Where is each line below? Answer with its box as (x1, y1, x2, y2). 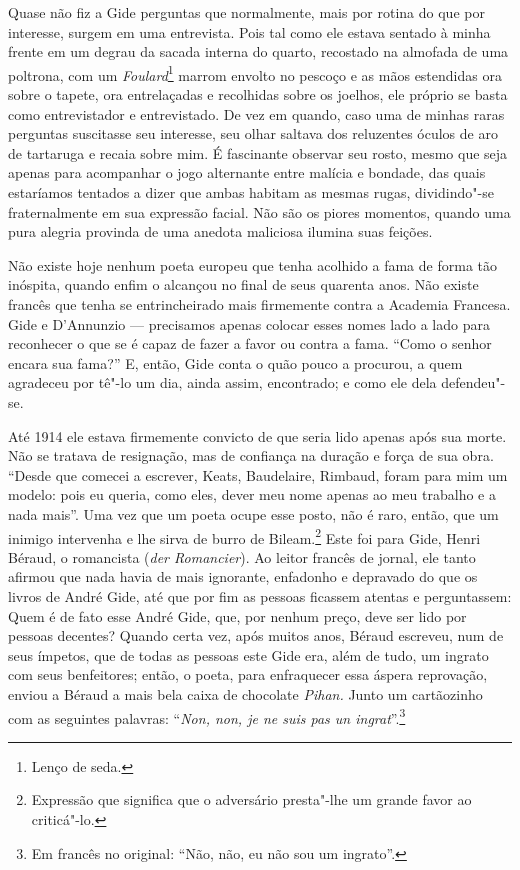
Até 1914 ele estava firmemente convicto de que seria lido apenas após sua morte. (8, 425, 507, 446)
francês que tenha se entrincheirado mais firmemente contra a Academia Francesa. (8, 293, 511, 314)
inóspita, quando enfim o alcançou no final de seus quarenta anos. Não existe (8, 274, 479, 295)
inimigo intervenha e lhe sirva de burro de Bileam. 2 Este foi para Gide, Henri (8, 524, 481, 548)
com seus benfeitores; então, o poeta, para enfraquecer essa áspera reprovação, (8, 664, 488, 685)
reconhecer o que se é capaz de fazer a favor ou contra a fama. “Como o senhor (8, 333, 492, 354)
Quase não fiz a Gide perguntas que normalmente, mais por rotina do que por (8, 2, 485, 22)
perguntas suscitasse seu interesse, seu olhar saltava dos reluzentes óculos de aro (8, 123, 498, 144)
